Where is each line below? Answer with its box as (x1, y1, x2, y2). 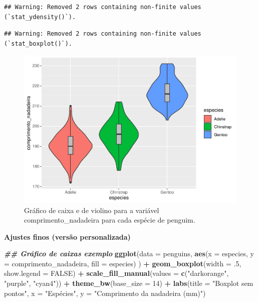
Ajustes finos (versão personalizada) (4, 231, 131, 242)
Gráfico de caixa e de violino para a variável (24, 205, 159, 215)
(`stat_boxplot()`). (4, 40, 73, 47)
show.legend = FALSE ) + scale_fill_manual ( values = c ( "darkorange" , (4, 268, 229, 278)
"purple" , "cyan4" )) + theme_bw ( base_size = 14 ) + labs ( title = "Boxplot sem (4, 278, 253, 288)
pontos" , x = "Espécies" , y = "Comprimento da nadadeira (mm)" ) (4, 287, 206, 298)
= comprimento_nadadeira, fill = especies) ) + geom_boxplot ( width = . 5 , (4, 258, 241, 268)
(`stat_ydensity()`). (4, 13, 76, 21)
